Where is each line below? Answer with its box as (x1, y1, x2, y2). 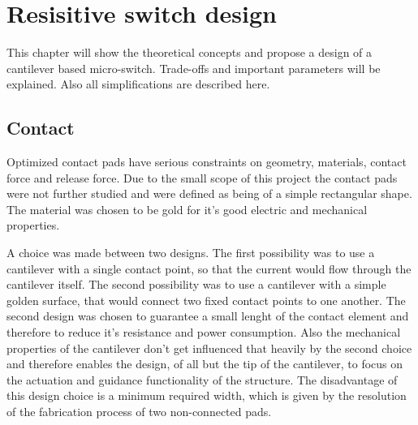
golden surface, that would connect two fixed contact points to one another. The (6, 291, 406, 308)
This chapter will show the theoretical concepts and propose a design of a (6, 44, 373, 61)
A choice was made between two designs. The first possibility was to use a (6, 244, 375, 261)
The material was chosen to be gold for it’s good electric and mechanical (6, 200, 368, 217)
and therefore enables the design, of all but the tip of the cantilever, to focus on (6, 355, 403, 372)
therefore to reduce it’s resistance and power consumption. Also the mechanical (6, 324, 401, 341)
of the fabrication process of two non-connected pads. (6, 403, 272, 420)
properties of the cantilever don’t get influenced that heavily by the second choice (6, 339, 412, 356)
